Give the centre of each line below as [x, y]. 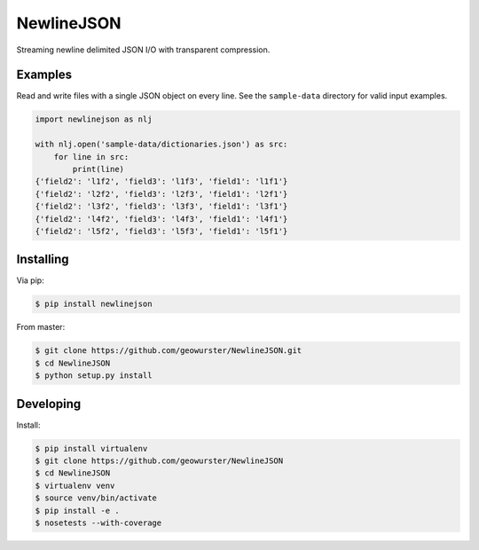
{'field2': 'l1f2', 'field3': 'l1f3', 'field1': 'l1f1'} [161, 181]
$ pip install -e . [77, 511]
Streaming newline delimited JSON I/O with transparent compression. [143, 50]
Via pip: [30, 280]
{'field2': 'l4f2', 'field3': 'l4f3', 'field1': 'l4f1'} [161, 219]
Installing [43, 259]
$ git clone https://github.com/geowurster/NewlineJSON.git [169, 351]
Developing [49, 404]
